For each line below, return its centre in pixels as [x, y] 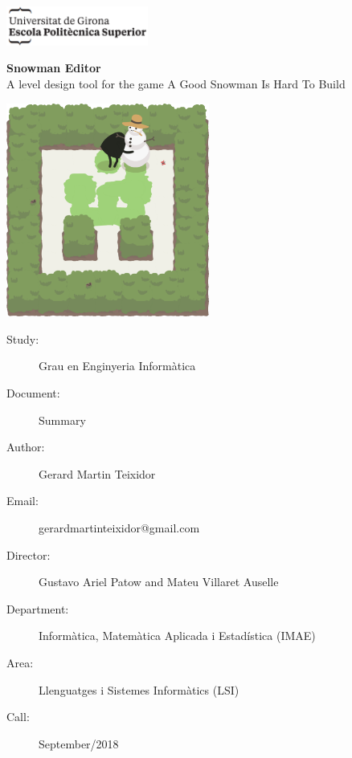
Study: [23, 338]
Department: [38, 608]
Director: [29, 554]
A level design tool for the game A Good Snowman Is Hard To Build [176, 84]
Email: [23, 501]
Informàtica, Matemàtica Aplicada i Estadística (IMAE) [177, 636]
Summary [62, 420]
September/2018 [79, 743]
